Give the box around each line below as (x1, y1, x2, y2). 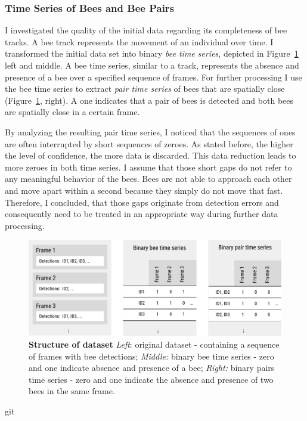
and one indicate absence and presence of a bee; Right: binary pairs (29, 361, 275, 374)
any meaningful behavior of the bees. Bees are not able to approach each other (5, 172, 292, 185)
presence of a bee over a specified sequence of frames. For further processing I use (5, 70, 302, 83)
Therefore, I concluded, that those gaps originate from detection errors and (5, 196, 279, 208)
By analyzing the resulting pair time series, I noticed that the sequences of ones (5, 125, 296, 138)
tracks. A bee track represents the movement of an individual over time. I (5, 35, 274, 48)
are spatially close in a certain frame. (5, 106, 140, 118)
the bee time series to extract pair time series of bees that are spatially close (5, 82, 285, 95)
